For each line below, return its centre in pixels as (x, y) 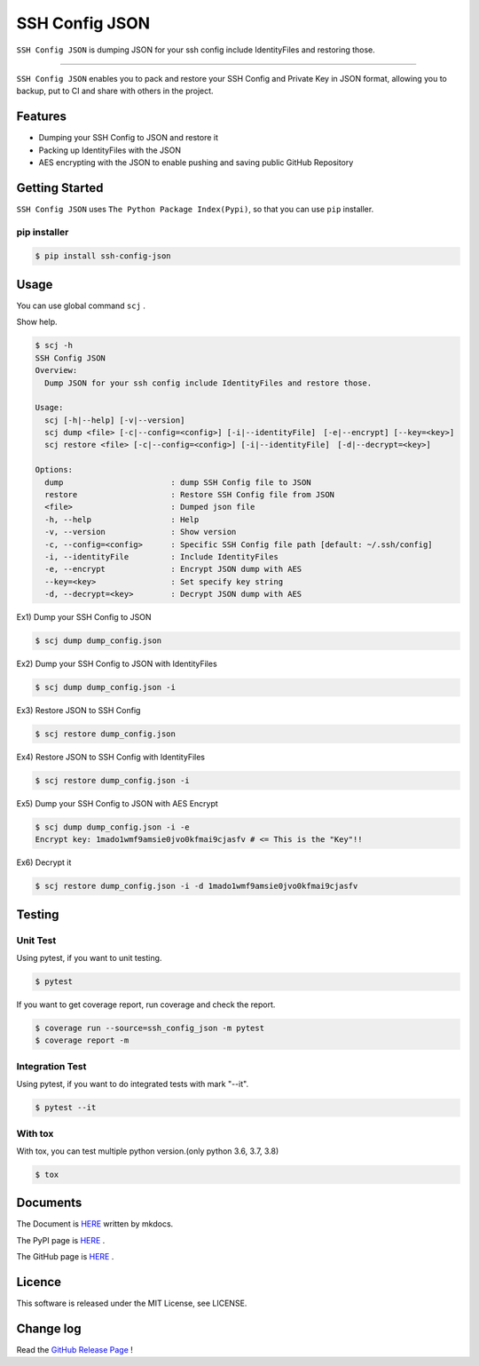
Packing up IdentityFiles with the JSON (110, 150)
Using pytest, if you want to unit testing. (89, 958)
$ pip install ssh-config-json (103, 256)
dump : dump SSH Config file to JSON (178, 482)
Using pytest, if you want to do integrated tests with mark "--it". (132, 1084)
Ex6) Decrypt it (44, 862)
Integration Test (51, 1066)
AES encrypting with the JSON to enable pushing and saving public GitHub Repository (196, 163)
